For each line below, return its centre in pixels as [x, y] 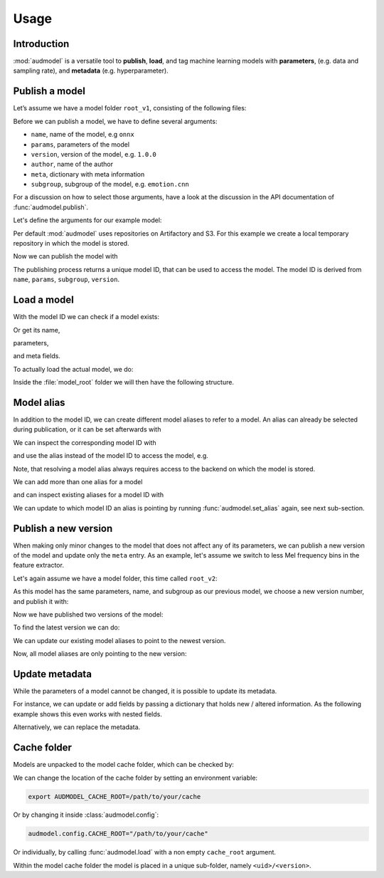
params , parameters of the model [80, 144]
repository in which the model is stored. [71, 244]
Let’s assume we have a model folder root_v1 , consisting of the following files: [130, 108]
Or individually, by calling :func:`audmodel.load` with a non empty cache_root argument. [145, 852]
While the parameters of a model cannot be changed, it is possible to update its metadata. [145, 691]
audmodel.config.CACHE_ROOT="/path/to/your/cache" [118, 834]
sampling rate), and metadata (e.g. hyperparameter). [91, 70]
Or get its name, [37, 330]
